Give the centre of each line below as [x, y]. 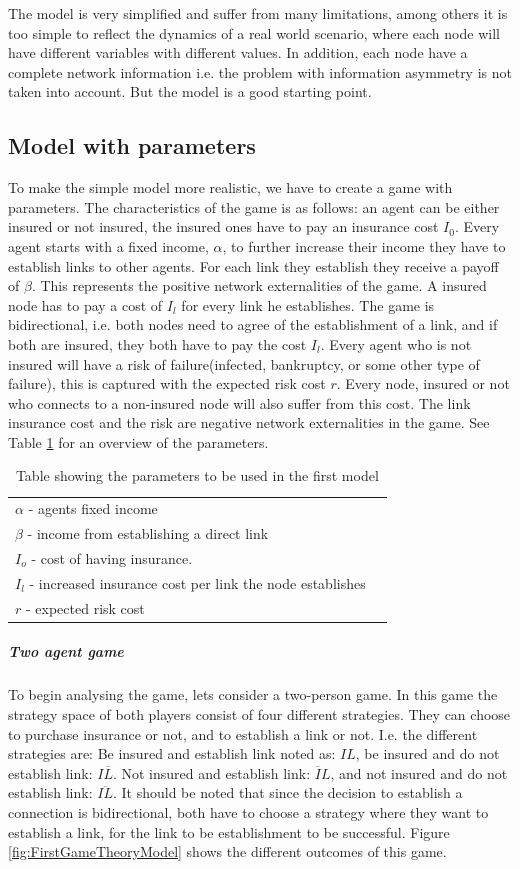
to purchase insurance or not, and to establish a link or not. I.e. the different [243, 733]
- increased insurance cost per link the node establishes [197, 582]
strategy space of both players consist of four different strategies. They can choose [259, 713]
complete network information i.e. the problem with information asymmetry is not [260, 71]
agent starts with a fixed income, [108, 245]
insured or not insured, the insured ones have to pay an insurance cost [223, 226]
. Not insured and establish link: [211, 772]
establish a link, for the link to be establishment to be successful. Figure [229, 831]
